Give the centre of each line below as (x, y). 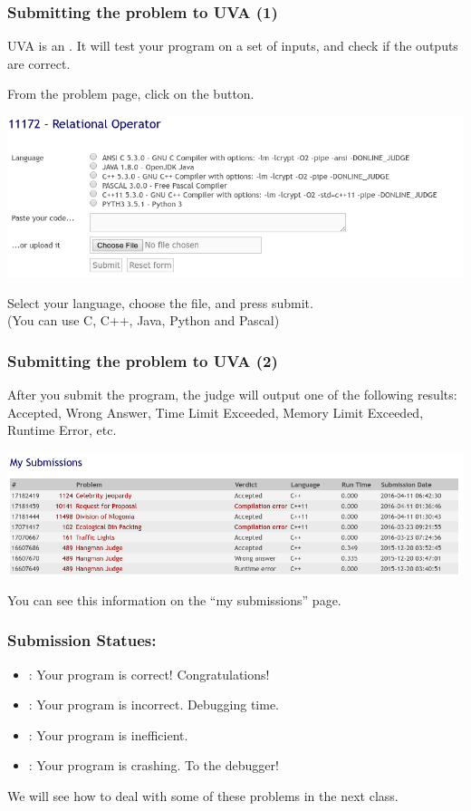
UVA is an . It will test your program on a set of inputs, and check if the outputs (233, 46)
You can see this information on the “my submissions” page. (174, 599)
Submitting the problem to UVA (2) (143, 360)
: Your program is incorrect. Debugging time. (154, 705)
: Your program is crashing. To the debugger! (154, 765)
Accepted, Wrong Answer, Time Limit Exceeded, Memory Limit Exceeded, (216, 412)
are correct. (39, 63)
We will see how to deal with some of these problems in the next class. (203, 796)
